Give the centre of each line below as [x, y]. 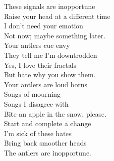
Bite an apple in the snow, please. [55, 113]
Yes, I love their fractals [40, 65]
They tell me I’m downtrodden [51, 55]
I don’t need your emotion [44, 26]
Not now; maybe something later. [55, 35]
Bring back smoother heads [45, 143]
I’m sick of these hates [38, 133]
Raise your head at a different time [57, 16]
